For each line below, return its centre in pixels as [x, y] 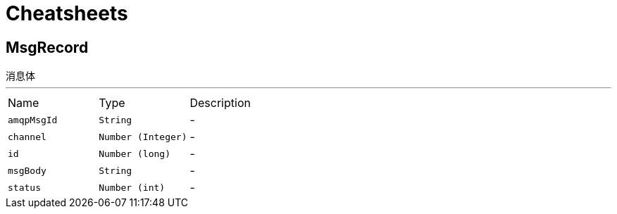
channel [27, 137]
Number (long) [135, 153]
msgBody [27, 170]
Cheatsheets [67, 13]
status [24, 187]
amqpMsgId [33, 120]
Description [220, 103]
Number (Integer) [143, 137]
